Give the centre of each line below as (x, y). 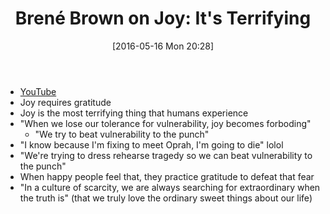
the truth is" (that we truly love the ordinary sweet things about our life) (166, 198)
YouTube (38, 91)
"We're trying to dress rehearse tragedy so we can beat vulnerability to (166, 155)
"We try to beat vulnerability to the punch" (122, 134)
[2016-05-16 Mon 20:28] (163, 46)
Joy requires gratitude (65, 102)
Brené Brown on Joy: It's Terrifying (163, 18)
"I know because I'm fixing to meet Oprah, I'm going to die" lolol (151, 144)
